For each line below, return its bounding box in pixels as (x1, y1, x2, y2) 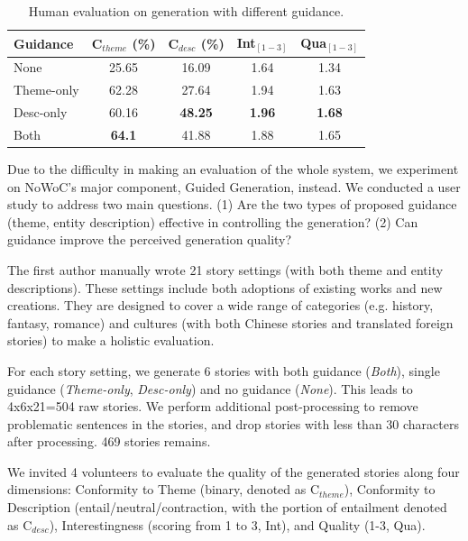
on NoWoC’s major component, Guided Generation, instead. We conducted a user (7, 177, 461, 196)
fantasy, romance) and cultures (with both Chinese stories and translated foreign (7, 313, 454, 332)
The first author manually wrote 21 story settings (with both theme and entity (7, 260, 444, 279)
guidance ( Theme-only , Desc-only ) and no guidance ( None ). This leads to (7, 379, 413, 398)
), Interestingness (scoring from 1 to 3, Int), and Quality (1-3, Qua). (49, 515, 426, 534)
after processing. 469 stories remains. (7, 432, 211, 451)
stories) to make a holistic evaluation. (7, 331, 215, 350)
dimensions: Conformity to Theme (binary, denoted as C (7, 480, 320, 499)
